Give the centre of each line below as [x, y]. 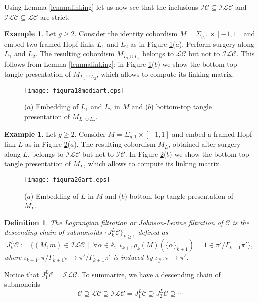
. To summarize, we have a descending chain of [149, 274]
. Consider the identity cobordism [126, 33]
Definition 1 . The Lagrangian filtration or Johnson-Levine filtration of [114, 222]
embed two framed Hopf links [49, 43]
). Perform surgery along [217, 43]
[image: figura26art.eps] [67, 180]
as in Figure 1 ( [153, 43]
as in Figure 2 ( [47, 144]
